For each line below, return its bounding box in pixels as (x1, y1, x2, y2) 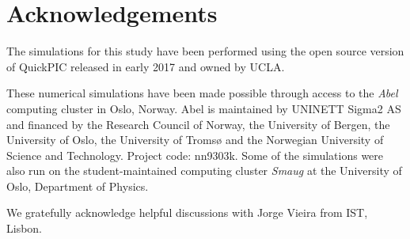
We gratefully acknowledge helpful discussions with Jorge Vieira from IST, (6, 204, 368, 221)
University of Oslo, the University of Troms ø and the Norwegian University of (6, 131, 384, 148)
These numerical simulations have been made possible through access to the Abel (6, 85, 398, 101)
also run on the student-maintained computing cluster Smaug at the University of (6, 162, 402, 179)
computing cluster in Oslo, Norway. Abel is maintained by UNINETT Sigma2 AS (6, 100, 401, 116)
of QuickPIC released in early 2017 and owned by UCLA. (6, 58, 285, 74)
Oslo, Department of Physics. (6, 177, 149, 194)
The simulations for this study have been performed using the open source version (6, 43, 404, 59)
